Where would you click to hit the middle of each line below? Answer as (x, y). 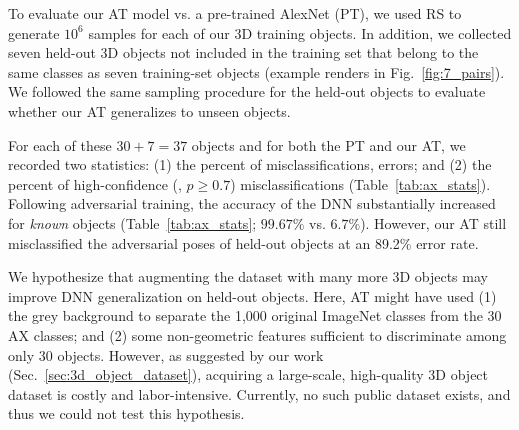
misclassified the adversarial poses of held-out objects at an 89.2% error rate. (243, 242)
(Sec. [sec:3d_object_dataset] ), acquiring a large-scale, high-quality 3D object (248, 374)
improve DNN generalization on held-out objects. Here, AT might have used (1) (252, 295)
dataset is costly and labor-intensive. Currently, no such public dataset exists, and (259, 393)
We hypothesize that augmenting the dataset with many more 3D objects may (248, 276)
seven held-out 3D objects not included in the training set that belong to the (243, 52)
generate (34, 32)
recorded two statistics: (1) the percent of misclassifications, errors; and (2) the (250, 164)
